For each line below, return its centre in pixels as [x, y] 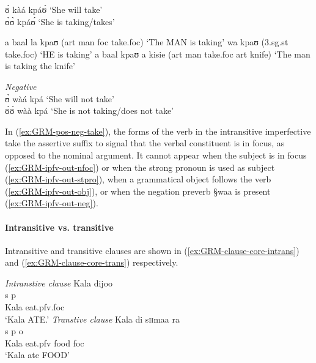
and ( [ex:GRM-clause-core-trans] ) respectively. [92, 262]
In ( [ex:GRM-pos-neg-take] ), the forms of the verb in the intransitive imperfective [158, 131]
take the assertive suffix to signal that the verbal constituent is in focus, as [145, 143]
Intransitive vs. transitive [59, 227]
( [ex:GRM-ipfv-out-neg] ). [52, 203]
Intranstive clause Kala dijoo [59, 283]
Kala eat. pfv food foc [45, 342]
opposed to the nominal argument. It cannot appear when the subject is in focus [156, 155]
